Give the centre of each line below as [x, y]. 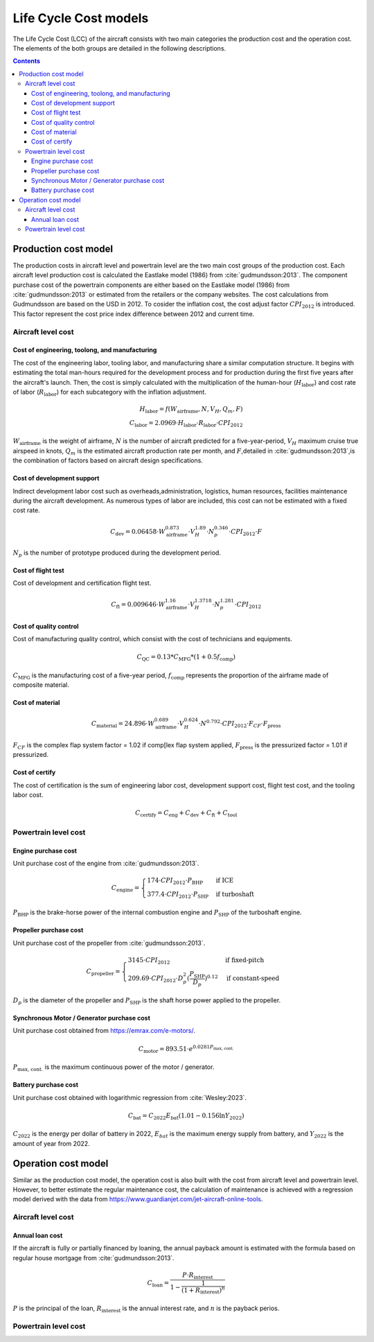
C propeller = [103, 972]
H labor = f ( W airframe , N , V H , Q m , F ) [191, 410]
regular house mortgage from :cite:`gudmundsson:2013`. [93, 1257]
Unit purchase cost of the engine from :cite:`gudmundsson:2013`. [106, 863]
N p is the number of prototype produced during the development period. [117, 553]
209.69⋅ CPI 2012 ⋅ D [155, 979]
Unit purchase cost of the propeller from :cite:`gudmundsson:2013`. [109, 943]
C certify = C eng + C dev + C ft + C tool [186, 813]
